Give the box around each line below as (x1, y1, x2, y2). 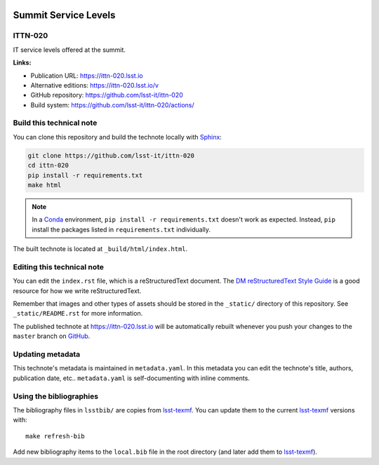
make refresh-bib (25, 432, 85, 440)
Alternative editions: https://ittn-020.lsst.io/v (30, 81, 159, 89)
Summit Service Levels (13, 9, 116, 21)
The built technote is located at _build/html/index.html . (13, 245, 188, 253)
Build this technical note (13, 118, 98, 128)
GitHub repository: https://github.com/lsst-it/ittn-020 (30, 91, 184, 100)
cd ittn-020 (27, 161, 69, 170)
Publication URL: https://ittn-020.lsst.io (30, 71, 143, 80)
